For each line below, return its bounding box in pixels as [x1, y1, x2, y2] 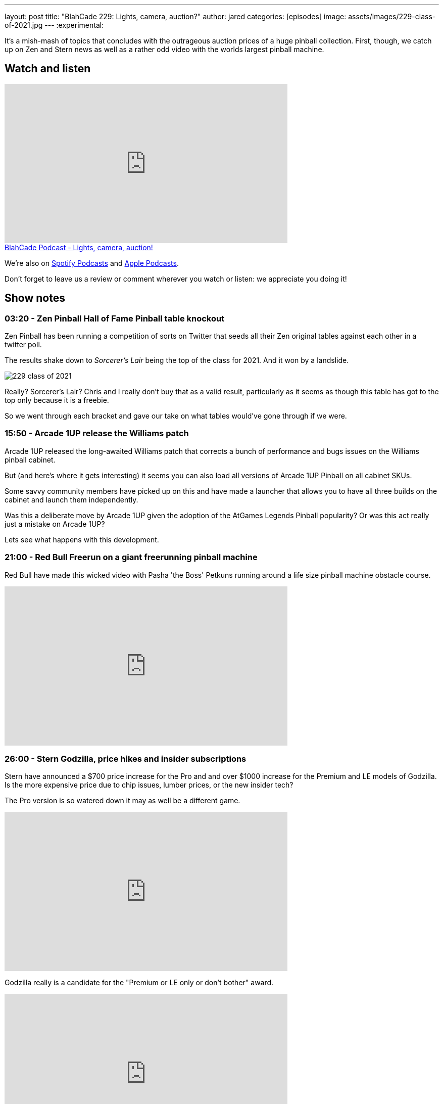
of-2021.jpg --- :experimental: [5, 21, 104, 29]
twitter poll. [5, 340, 42, 349]
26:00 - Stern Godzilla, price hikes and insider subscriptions [5, 753, 247, 764]
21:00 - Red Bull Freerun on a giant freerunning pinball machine [5, 552, 258, 563]
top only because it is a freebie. [5, 396, 109, 405]
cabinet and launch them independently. [5, 495, 138, 504]
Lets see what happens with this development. [5, 535, 159, 544]
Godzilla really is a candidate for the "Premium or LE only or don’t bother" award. [5, 978, 274, 987]
